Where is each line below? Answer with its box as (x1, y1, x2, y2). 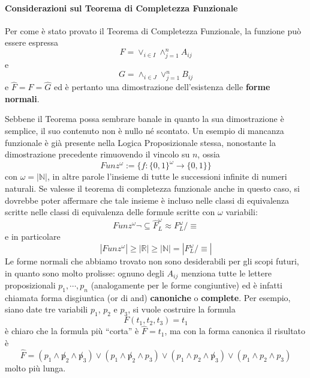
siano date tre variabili (5, 303, 88, 316)
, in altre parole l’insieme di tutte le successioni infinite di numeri (47, 170, 287, 183)
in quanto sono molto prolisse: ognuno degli (5, 266, 164, 279)
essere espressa (5, 36, 59, 49)
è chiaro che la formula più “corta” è (5, 325, 139, 337)
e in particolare (5, 230, 61, 243)
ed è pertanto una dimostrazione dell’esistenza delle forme (53, 81, 270, 93)
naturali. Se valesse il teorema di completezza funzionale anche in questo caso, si (5, 181, 300, 194)
